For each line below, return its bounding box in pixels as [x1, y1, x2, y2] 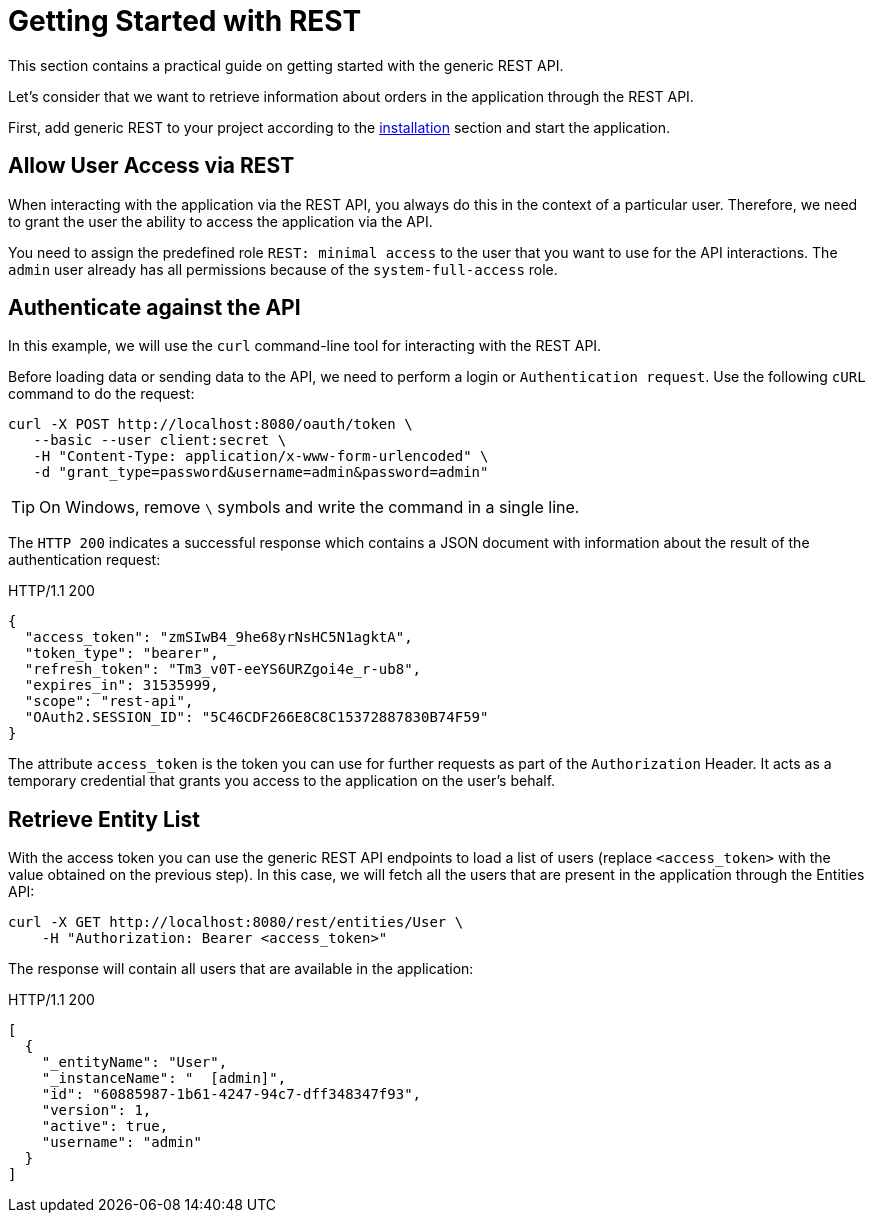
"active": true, [41, 1118, 169, 1135]
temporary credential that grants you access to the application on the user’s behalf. [8, 772, 556, 790]
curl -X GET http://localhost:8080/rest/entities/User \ [8, 914, 464, 931]
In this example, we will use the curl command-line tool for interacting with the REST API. [8, 337, 602, 355]
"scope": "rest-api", [24, 693, 194, 710]
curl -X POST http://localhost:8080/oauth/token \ [8, 416, 413, 433]
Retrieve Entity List [8, 806, 200, 832]
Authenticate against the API [8, 295, 301, 321]
